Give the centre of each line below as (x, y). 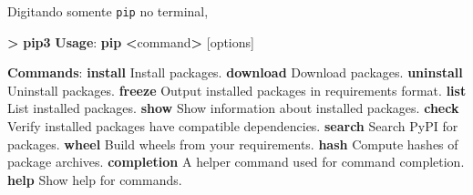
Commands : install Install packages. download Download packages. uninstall (235, 72)
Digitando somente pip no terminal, (108, 11)
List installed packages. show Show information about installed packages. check (233, 108)
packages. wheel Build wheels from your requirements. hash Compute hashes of (233, 144)
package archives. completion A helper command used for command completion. (236, 162)
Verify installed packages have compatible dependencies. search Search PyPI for (233, 126)
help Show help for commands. (95, 179)
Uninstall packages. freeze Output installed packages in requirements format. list (237, 90)
